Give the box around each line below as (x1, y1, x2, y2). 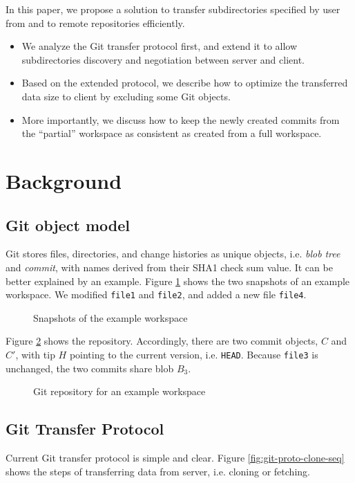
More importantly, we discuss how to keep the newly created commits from (21, 112, 340, 127)
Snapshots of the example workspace (33, 310, 188, 325)
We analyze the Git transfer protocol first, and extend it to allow (21, 39, 298, 53)
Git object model (6, 214, 130, 235)
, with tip (15, 347, 55, 361)
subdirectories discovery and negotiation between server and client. (21, 52, 305, 66)
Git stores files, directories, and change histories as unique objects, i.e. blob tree (6, 246, 340, 261)
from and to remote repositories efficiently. (6, 15, 185, 30)
